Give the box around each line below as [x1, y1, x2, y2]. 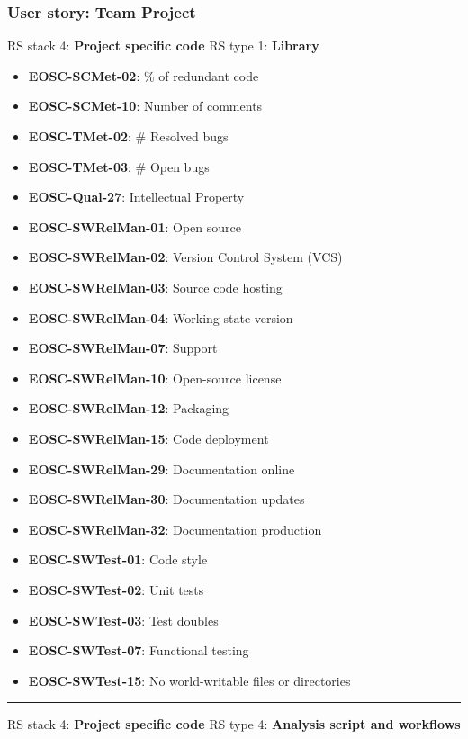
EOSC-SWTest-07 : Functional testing [28, 641, 249, 660]
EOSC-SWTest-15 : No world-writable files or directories [28, 671, 351, 689]
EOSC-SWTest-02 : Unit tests [28, 580, 204, 599]
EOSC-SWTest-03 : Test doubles [28, 610, 219, 629]
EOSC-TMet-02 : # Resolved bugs [28, 127, 229, 145]
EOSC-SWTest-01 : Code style [28, 550, 208, 569]
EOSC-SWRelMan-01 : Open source [28, 217, 241, 236]
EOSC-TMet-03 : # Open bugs [28, 157, 210, 176]
